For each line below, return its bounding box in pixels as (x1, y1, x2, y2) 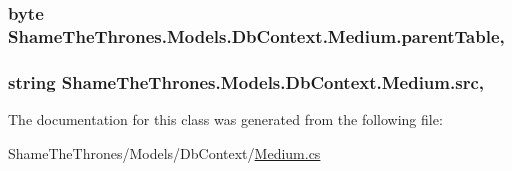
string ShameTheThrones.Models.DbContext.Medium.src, (8, 69, 484, 94)
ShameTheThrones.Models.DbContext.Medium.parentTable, (8, 23, 505, 48)
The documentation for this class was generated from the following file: (8, 108, 443, 129)
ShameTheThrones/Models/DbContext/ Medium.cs (8, 142, 321, 163)
